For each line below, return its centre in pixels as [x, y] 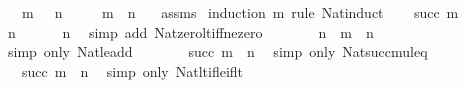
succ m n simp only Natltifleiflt [132, 70]
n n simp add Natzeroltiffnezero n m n [190, 31]
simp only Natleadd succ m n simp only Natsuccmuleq [217, 51]
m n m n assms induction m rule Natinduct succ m [240, 12]
